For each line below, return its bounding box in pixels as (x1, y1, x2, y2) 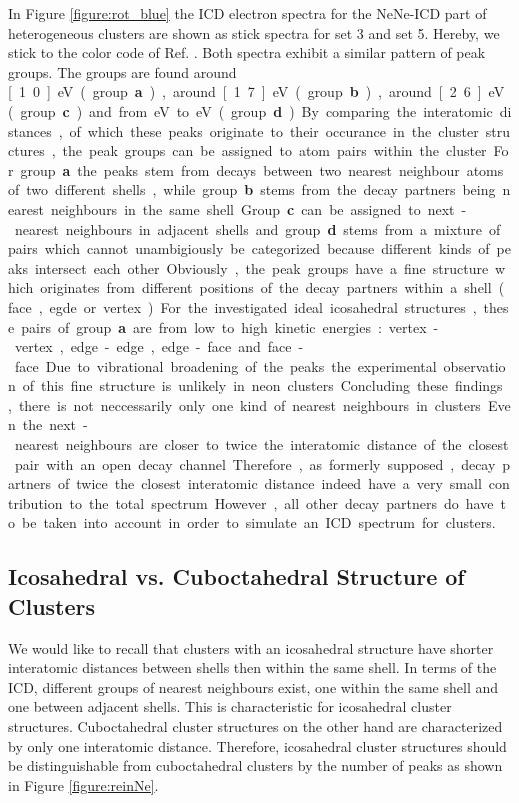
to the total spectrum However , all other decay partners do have (69, 492, 494, 513)
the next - (22, 414, 88, 435)
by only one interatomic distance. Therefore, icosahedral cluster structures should (8, 735, 507, 756)
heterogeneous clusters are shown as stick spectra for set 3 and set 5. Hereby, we (8, 22, 500, 43)
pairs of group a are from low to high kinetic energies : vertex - (21, 316, 439, 337)
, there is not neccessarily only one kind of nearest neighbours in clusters (8, 394, 481, 415)
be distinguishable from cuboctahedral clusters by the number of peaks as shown (8, 755, 503, 776)
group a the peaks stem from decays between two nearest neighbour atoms (20, 159, 504, 180)
